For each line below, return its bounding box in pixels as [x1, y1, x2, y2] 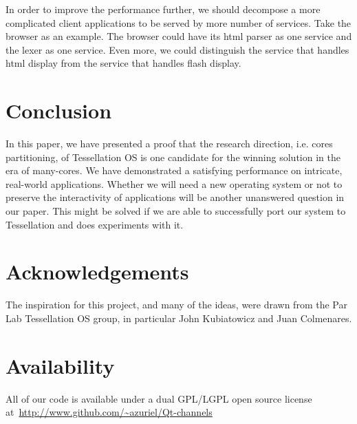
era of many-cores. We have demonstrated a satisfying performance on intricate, [6, 163, 343, 178]
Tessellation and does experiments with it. [6, 217, 184, 231]
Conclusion [6, 96, 112, 125]
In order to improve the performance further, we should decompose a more [6, 2, 321, 16]
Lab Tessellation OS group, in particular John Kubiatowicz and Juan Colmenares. [6, 310, 352, 325]
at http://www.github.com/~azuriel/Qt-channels [6, 405, 213, 419]
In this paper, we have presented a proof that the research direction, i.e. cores [6, 136, 333, 151]
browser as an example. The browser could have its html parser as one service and [6, 29, 352, 43]
